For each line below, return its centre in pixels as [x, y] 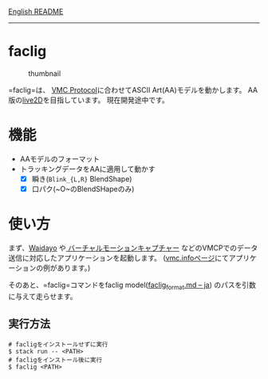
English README [36, 12]
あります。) [74, 268]
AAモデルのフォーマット [60, 158]
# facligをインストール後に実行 [55, 360]
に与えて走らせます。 [43, 296]
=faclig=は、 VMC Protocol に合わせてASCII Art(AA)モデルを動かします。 [127, 90]
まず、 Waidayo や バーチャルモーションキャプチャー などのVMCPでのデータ [133, 248]
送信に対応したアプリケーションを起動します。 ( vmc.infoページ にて [119, 257]
